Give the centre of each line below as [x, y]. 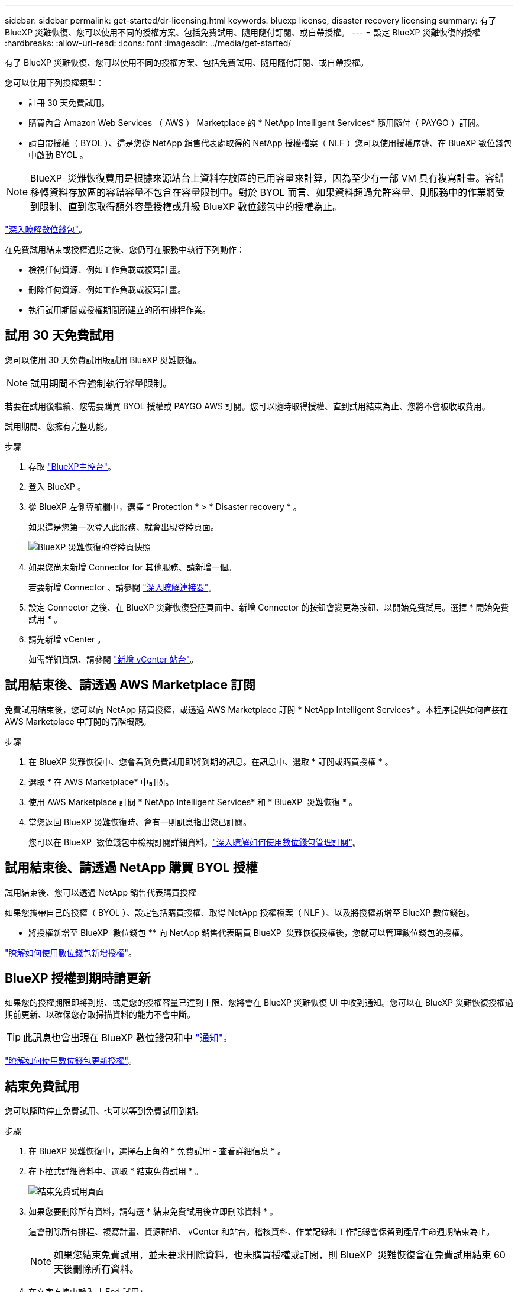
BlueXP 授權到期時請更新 [78, 978]
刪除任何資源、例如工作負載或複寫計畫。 [107, 290]
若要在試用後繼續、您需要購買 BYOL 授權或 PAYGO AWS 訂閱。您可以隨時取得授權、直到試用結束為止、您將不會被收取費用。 [247, 406]
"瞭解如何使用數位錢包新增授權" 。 [71, 952]
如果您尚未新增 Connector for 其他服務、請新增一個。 [132, 567]
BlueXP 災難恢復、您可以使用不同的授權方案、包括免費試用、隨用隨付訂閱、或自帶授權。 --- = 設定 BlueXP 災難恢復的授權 [243, 32]
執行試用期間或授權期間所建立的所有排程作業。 [119, 310]
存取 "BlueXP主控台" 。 [72, 466]
